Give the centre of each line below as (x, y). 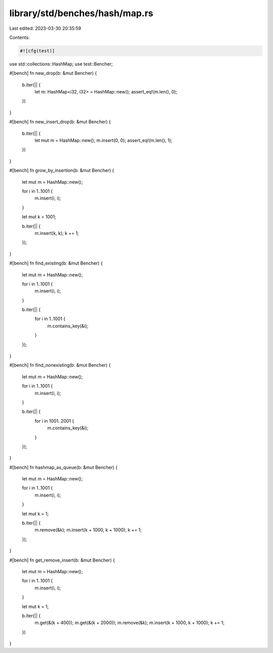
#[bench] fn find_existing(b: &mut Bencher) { (56, 263)
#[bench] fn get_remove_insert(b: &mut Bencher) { (62, 560)
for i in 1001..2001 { (54, 421)
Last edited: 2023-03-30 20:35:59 (45, 28)
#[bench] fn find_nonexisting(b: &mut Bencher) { (60, 365)
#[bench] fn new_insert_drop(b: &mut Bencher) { (60, 122)
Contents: (19, 37)
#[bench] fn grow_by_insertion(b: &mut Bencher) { (62, 170)
